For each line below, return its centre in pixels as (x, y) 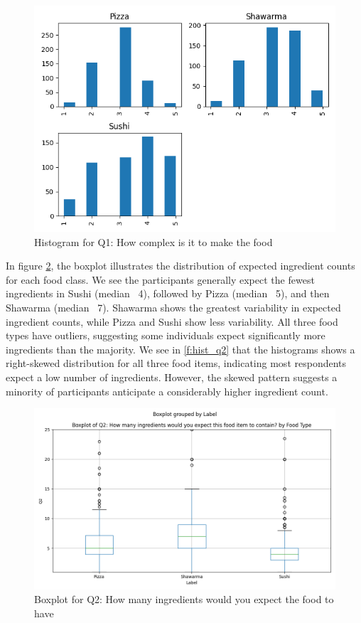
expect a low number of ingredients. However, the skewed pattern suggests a (172, 377)
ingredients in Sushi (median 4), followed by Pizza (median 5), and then (168, 293)
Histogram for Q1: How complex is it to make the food (153, 241)
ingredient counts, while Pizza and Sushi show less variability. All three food (172, 321)
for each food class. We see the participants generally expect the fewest (160, 279)
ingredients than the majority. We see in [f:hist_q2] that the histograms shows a (180, 349)
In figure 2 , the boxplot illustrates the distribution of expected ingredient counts (180, 266)
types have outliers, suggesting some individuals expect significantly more (166, 335)
